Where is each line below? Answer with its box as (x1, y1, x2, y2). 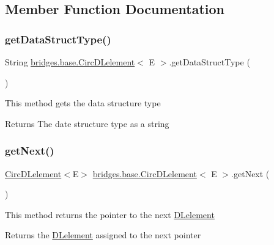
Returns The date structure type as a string (5, 117, 169, 130)
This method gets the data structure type (5, 97, 161, 109)
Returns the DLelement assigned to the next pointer (5, 229, 201, 241)
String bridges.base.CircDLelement (5, 56, 135, 68)
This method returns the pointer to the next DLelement (5, 208, 215, 221)
